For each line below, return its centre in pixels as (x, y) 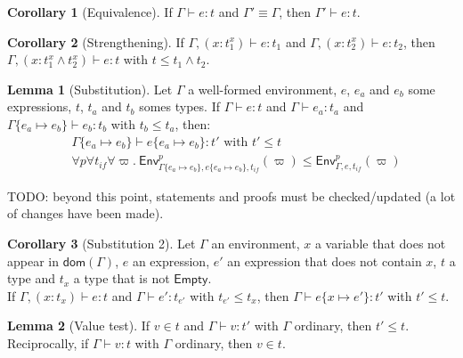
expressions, (40, 106)
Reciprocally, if (48, 343)
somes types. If (179, 106)
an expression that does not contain (325, 260)
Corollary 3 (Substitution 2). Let (102, 244)
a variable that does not (380, 244)
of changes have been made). (85, 213)
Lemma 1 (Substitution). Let (90, 89)
